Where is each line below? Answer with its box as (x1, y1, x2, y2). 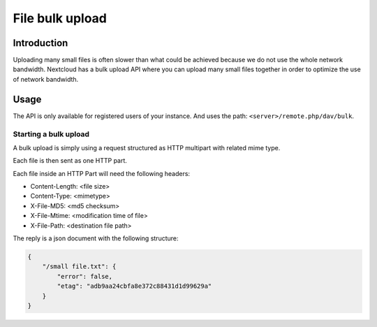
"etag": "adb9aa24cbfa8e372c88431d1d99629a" (57, 282, 212, 290)
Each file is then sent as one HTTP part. (13, 157, 127, 165)
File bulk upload (13, 10, 108, 26)
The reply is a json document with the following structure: (13, 234, 179, 242)
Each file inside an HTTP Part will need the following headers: (13, 169, 191, 177)
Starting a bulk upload (13, 129, 90, 139)
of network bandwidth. (13, 75, 79, 83)
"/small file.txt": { (42, 263, 117, 270)
